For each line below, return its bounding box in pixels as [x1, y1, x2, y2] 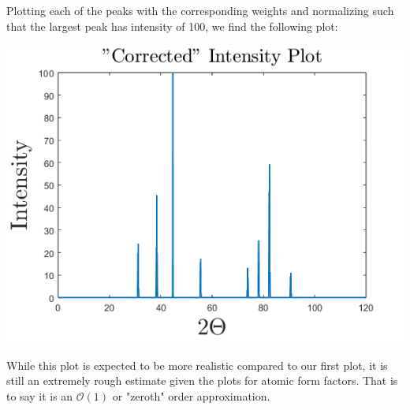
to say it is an [6, 387, 73, 404]
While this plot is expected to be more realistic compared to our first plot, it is [6, 356, 388, 373]
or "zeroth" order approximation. [112, 387, 270, 404]
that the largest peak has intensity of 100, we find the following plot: [6, 17, 338, 34]
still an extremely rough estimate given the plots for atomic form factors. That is [6, 372, 398, 389]
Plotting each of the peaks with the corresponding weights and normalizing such [6, 2, 394, 18]
